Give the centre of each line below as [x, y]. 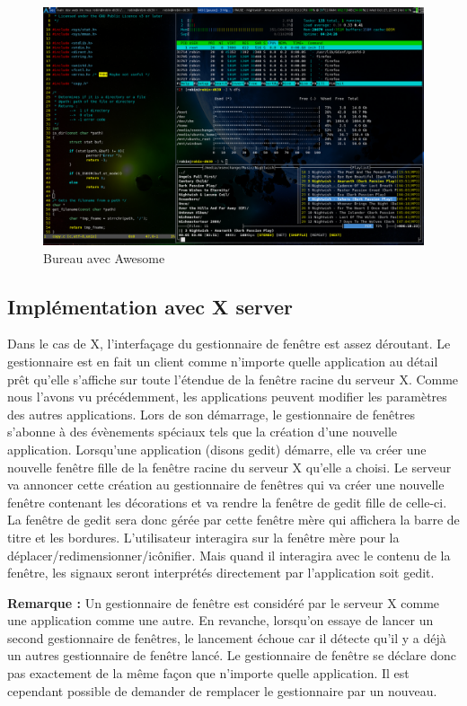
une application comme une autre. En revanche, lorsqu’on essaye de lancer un [220, 620]
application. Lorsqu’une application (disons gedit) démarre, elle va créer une [217, 449]
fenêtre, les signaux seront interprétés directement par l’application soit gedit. [221, 573]
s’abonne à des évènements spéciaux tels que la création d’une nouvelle [202, 432]
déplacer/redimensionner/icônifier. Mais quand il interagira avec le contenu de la [229, 555]
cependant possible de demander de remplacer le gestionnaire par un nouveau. [222, 690]
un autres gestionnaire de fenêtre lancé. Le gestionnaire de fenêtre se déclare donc [232, 655]
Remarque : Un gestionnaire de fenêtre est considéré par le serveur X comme [224, 602]
